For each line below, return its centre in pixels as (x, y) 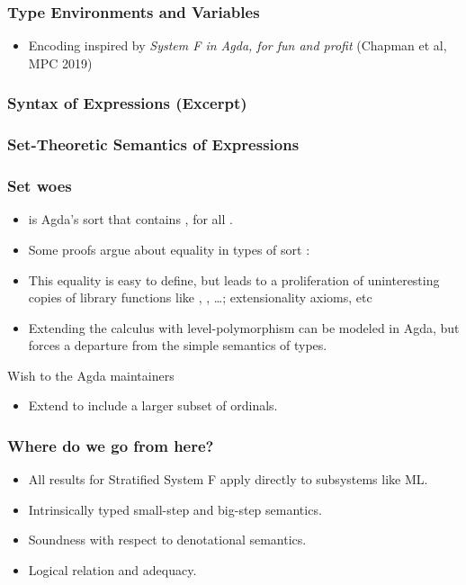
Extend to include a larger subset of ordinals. (153, 405)
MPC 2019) (60, 63)
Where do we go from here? (111, 445)
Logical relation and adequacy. (112, 570)
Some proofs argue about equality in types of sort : (169, 249)
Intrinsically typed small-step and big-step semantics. (175, 509)
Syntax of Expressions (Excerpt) (127, 103)
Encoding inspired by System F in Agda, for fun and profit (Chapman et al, (237, 45)
